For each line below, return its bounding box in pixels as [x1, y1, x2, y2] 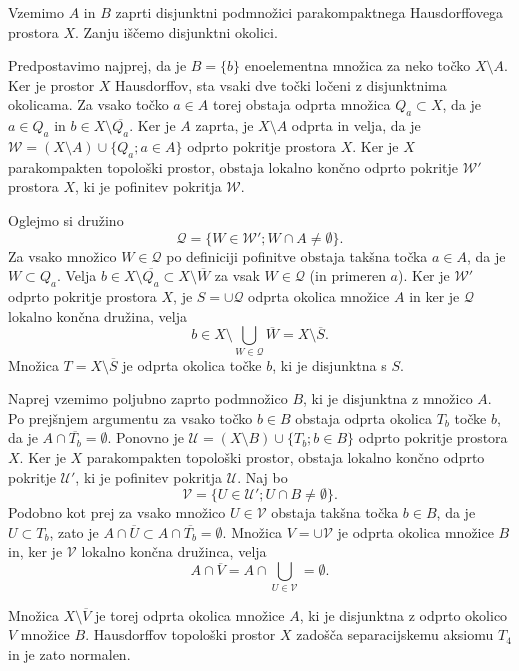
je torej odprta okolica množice [95, 604, 285, 625]
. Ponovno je [107, 427, 184, 448]
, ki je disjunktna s [272, 354, 387, 375]
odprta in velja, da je [291, 115, 421, 136]
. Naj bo [237, 466, 288, 487]
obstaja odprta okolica [295, 407, 432, 428]
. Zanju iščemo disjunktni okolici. [74, 21, 278, 42]
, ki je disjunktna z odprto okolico [299, 604, 508, 625]
